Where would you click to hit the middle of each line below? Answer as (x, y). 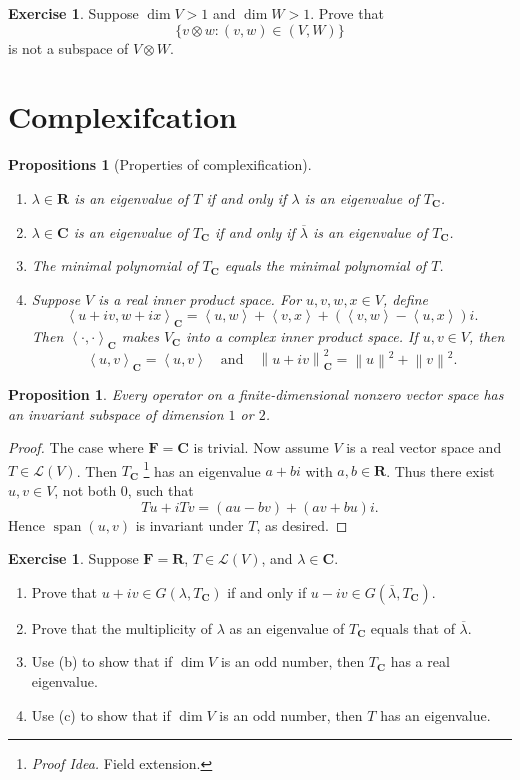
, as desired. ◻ (302, 524)
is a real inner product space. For (200, 298)
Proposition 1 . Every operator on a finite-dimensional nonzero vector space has (256, 393)
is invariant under (189, 524)
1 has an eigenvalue (202, 469)
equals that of (412, 627)
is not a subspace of (68, 47)
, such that (160, 489)
